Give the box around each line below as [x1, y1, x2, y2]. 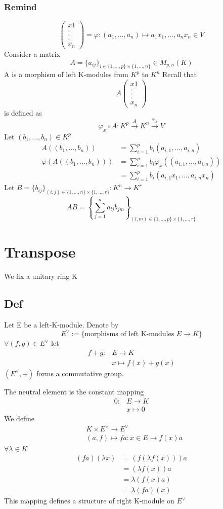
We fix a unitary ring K [4, 271, 77, 281]
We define [4, 413, 34, 423]
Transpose [4, 241, 76, 262]
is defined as [4, 107, 42, 118]
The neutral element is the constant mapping [4, 386, 144, 396]
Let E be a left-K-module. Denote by [4, 319, 119, 330]
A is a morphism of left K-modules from [4, 69, 128, 80]
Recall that [162, 69, 197, 80]
